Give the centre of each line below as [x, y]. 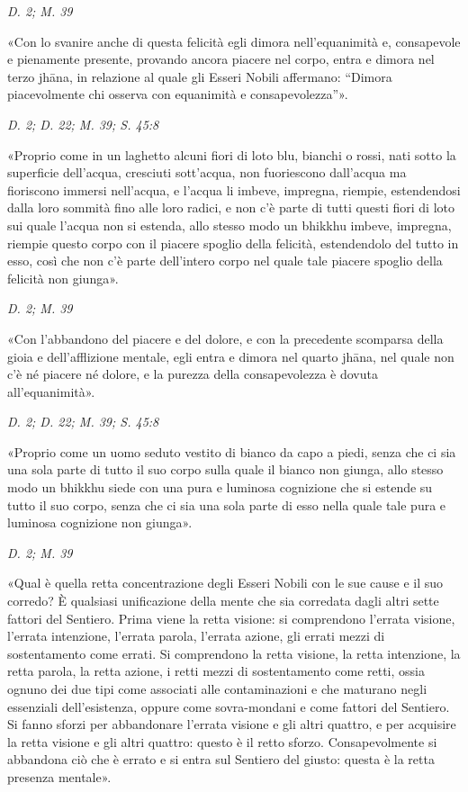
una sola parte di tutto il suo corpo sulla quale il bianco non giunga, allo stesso [225, 469]
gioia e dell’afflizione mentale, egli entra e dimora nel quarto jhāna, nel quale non [231, 356]
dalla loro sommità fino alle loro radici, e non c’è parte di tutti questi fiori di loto [231, 207]
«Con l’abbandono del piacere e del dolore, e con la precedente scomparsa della [225, 338]
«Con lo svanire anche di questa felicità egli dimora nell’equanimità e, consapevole [234, 41]
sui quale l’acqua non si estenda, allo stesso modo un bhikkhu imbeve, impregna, [229, 225]
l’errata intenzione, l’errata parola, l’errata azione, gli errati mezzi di [196, 636]
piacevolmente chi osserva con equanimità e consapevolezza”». [178, 94]
